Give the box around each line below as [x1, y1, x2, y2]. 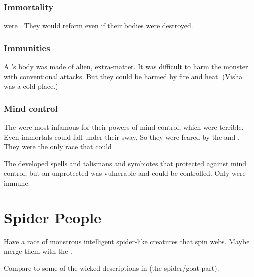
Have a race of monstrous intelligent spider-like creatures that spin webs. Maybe [4, 236, 250, 246]
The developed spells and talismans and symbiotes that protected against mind [4, 158, 247, 168]
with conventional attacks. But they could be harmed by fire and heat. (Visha [4, 71, 243, 81]
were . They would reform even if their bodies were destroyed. [4, 20, 193, 31]
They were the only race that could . [4, 141, 116, 152]
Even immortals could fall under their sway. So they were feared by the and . [4, 131, 240, 142]
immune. [4, 178, 30, 188]
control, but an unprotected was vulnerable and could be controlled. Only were [4, 168, 246, 178]
